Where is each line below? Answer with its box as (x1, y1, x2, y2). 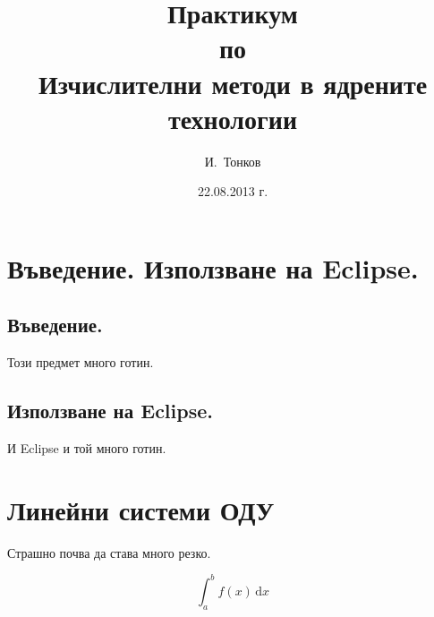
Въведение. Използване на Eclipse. (7, 249, 419, 286)
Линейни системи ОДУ (7, 491, 275, 527)
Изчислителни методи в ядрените (38, 64, 428, 101)
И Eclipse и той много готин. (7, 439, 166, 458)
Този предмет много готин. (7, 353, 154, 372)
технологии (167, 99, 298, 136)
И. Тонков (204, 151, 261, 170)
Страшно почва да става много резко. (7, 543, 211, 561)
